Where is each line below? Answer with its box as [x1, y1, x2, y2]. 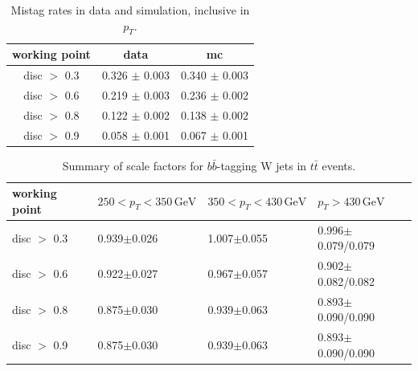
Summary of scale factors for [62, 157, 204, 173]
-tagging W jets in [216, 157, 307, 173]
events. [322, 157, 356, 173]
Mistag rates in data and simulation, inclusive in [10, 2, 250, 18]
